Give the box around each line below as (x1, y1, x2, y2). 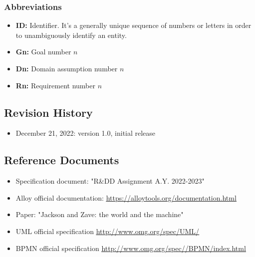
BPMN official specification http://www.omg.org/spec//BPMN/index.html (15, 243, 246, 253)
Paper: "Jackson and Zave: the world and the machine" (15, 209, 184, 220)
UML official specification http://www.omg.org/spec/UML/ (15, 226, 200, 236)
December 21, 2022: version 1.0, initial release (15, 128, 156, 138)
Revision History (4, 104, 93, 120)
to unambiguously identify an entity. (15, 29, 127, 40)
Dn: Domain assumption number (15, 63, 118, 73)
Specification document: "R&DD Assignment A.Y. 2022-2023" (15, 176, 205, 186)
